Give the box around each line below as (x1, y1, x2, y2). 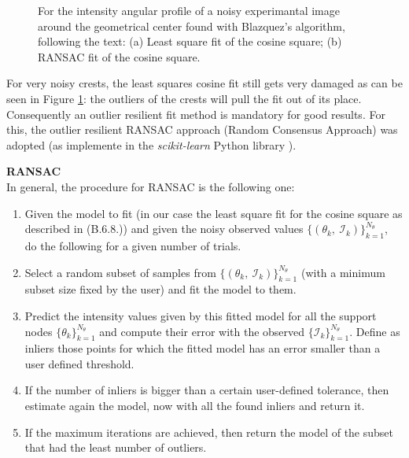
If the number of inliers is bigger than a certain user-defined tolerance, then (24, 382, 389, 398)
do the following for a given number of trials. (24, 237, 241, 253)
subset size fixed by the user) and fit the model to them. (24, 281, 297, 297)
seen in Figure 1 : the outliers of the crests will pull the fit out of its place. (6, 90, 362, 106)
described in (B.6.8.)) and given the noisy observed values (24, 220, 304, 237)
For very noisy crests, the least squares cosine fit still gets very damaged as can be (6, 75, 403, 91)
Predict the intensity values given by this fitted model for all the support (24, 307, 377, 323)
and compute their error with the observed (99, 323, 305, 339)
